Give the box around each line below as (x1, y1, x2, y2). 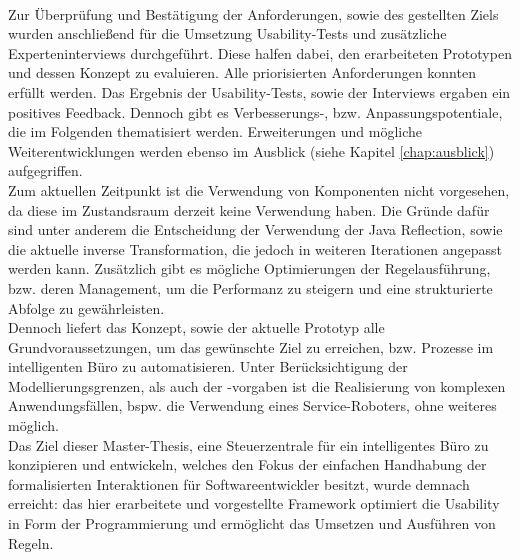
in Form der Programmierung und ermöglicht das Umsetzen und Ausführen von (8, 513, 496, 534)
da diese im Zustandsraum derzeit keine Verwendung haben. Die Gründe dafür (8, 199, 490, 220)
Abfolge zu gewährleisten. (8, 297, 165, 318)
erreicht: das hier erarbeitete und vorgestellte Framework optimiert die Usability (8, 493, 500, 514)
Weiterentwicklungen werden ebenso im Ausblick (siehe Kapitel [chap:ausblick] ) (8, 140, 495, 161)
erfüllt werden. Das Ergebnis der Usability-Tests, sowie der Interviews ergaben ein (8, 81, 511, 102)
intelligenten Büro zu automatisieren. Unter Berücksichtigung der (8, 356, 408, 377)
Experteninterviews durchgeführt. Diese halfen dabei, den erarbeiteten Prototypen (8, 42, 512, 63)
